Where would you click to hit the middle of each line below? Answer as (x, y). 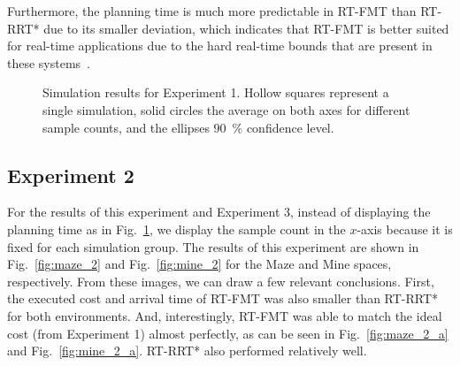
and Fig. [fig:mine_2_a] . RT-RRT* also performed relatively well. (187, 351)
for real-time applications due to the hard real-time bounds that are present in (220, 46)
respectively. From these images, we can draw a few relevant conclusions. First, (221, 281)
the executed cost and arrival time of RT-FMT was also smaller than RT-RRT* (223, 298)
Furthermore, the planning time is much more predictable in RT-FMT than (212, 11)
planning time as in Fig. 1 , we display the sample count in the (176, 229)
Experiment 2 (71, 175)
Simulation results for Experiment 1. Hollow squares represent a (216, 92)
